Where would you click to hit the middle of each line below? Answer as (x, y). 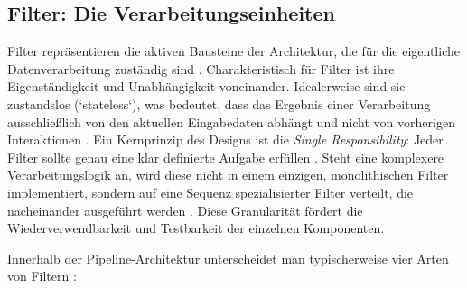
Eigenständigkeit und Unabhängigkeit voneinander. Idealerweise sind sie (206, 86)
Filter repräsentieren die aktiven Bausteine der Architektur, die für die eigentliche (233, 51)
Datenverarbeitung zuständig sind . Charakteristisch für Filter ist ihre (201, 68)
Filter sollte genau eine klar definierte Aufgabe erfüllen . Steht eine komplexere (226, 157)
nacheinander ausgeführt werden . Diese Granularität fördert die (185, 210)
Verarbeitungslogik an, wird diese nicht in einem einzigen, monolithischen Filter (228, 175)
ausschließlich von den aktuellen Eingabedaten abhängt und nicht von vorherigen (231, 121)
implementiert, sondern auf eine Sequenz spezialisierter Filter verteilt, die (210, 192)
